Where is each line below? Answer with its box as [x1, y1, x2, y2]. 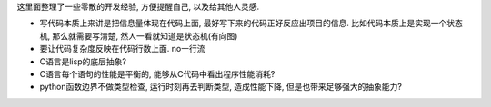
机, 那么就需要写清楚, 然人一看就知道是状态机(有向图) [39, 30, 238, 41]
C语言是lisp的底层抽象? [39, 55, 127, 67]
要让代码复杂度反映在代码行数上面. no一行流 [39, 44, 205, 54]
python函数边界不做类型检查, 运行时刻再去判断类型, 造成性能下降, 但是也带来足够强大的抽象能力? [39, 82, 402, 92]
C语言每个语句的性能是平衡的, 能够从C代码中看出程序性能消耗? [39, 68, 276, 79]
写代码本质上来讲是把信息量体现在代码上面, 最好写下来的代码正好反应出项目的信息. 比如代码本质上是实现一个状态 [39, 18, 463, 29]
